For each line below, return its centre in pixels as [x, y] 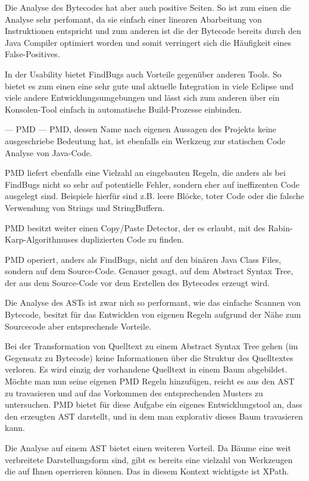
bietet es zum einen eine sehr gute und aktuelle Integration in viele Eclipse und [149, 86]
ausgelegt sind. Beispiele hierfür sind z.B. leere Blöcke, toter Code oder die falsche [154, 196]
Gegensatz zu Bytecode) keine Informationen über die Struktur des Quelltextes [149, 357]
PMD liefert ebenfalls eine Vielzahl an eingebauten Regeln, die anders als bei [145, 173]
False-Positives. [32, 54]
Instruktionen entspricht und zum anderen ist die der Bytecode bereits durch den [153, 31]
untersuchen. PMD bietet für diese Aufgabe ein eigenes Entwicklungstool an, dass [154, 404]
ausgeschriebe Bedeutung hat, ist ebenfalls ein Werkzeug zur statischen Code [145, 140]
